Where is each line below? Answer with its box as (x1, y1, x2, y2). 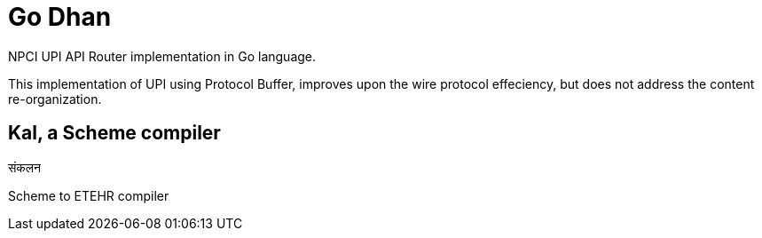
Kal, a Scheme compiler (8, 122, 221, 145)
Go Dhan (8, 2, 112, 32)
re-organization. (8, 91, 102, 107)
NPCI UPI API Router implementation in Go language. (8, 48, 317, 64)
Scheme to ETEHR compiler (8, 187, 169, 203)
